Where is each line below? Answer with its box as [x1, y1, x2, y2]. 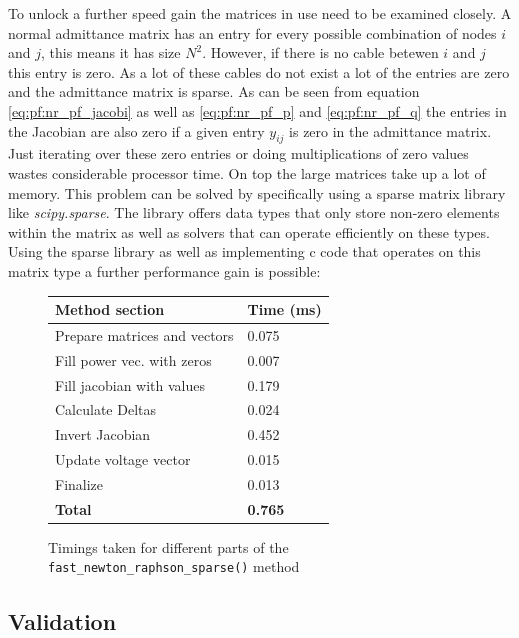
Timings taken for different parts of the [48, 536, 289, 557]
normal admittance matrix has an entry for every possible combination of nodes [8, 22, 497, 43]
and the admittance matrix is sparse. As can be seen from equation [8, 81, 420, 102]
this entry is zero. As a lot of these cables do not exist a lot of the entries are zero [8, 61, 510, 82]
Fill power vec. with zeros [55, 349, 212, 370]
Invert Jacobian [55, 424, 151, 445]
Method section [55, 299, 165, 320]
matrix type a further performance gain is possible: [8, 260, 321, 281]
